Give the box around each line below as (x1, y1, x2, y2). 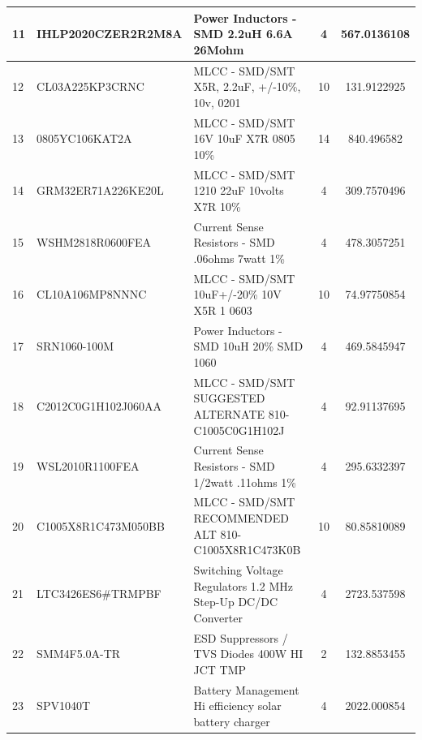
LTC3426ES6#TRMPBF (37, 585, 161, 602)
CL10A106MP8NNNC (37, 286, 147, 303)
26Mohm (193, 41, 244, 58)
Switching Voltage (193, 561, 283, 578)
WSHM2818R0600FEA (37, 234, 152, 251)
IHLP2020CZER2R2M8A (37, 25, 183, 42)
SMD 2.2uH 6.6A (193, 25, 293, 42)
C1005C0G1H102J (193, 421, 285, 438)
